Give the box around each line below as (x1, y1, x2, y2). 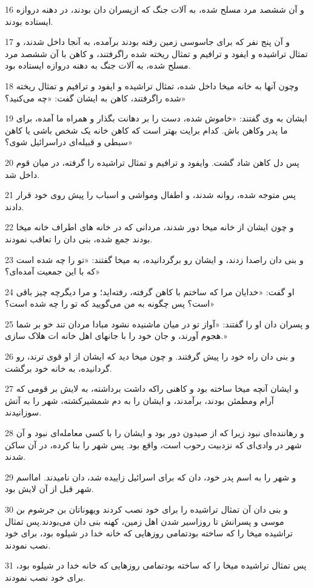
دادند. (5, 200, 24, 213)
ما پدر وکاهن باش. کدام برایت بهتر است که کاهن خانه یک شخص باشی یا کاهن (5, 123, 288, 136)
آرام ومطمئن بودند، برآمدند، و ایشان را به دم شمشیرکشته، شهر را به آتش (5, 394, 274, 406)
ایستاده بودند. (5, 15, 53, 27)
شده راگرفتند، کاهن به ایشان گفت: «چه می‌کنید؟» (5, 91, 186, 104)
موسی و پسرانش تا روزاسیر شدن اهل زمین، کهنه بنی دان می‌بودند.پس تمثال (5, 514, 284, 527)
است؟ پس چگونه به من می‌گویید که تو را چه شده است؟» (5, 297, 215, 310)
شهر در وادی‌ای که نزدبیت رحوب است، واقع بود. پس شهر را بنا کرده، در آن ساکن (5, 438, 302, 451)
